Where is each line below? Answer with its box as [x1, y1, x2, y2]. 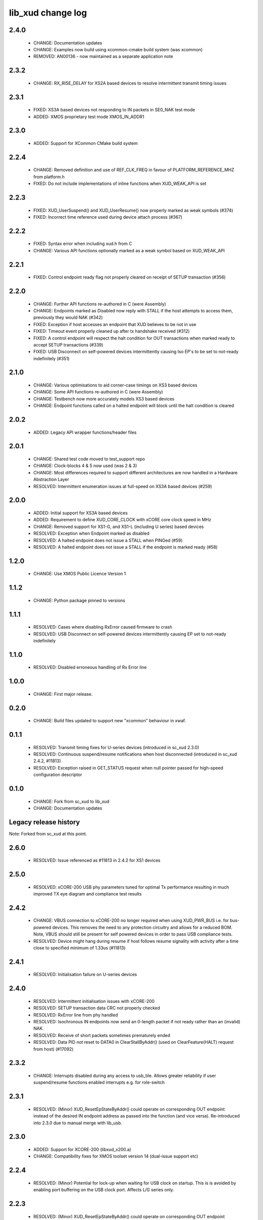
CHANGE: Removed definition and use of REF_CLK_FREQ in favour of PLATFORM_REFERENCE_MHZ [33, 167, 235, 173]
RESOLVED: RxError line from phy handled [33, 1012, 118, 1017]
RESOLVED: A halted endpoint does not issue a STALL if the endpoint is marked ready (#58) [33, 544, 218, 550]
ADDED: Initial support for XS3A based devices [33, 510, 128, 516]
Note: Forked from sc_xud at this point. [9, 831, 87, 836]
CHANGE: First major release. [33, 691, 93, 697]
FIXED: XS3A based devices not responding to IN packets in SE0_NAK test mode [33, 107, 195, 113]
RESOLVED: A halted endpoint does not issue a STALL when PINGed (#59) [33, 537, 183, 543]
